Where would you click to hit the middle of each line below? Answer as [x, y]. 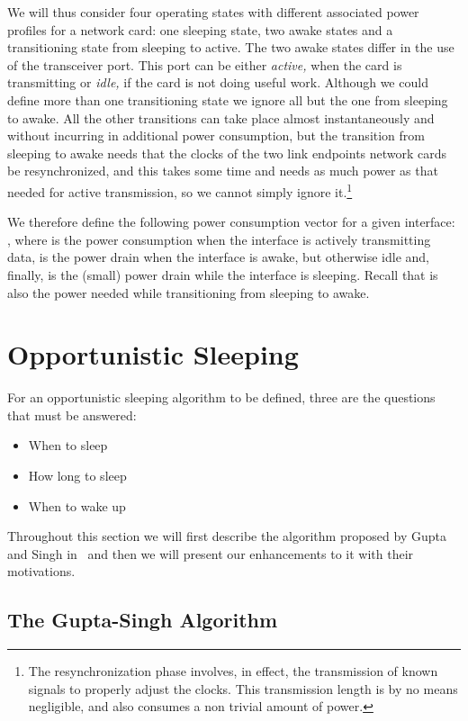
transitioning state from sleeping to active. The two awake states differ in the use [231, 47]
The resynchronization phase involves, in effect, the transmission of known [233, 671]
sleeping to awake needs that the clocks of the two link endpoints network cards [227, 153]
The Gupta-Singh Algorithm [143, 620]
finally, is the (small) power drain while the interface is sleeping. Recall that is [223, 274]
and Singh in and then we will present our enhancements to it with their [211, 553]
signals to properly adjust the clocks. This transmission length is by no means [243, 688]
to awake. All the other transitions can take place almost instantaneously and [221, 117]
